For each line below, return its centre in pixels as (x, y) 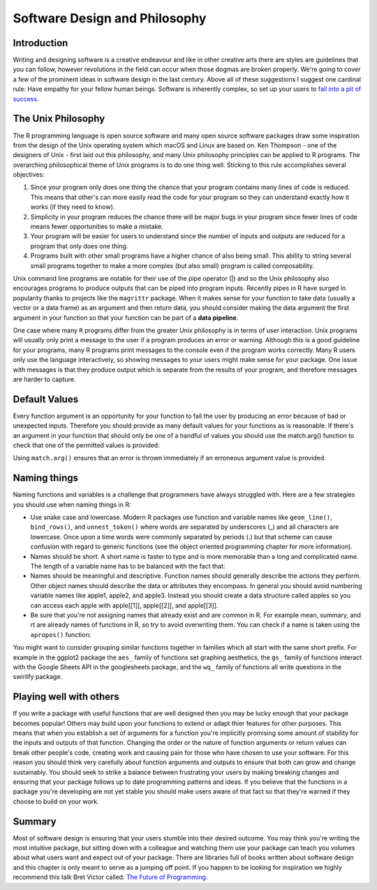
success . (26, 99)
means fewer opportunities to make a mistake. (97, 226)
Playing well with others (66, 697)
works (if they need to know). (73, 207)
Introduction (40, 43)
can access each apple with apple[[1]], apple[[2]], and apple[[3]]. (124, 605)
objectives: (29, 175)
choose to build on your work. (56, 801)
